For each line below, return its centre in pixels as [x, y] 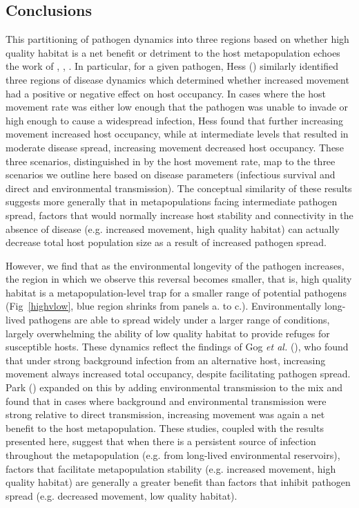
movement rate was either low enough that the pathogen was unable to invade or [177, 107]
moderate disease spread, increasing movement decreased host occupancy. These [175, 147]
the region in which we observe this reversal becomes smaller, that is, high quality [179, 279]
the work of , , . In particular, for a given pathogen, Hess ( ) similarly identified [172, 66]
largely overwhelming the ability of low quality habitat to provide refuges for [168, 333]
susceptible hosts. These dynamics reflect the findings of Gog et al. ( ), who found [177, 347]
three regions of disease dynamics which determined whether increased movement [177, 79]
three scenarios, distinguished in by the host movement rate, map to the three [171, 161]
